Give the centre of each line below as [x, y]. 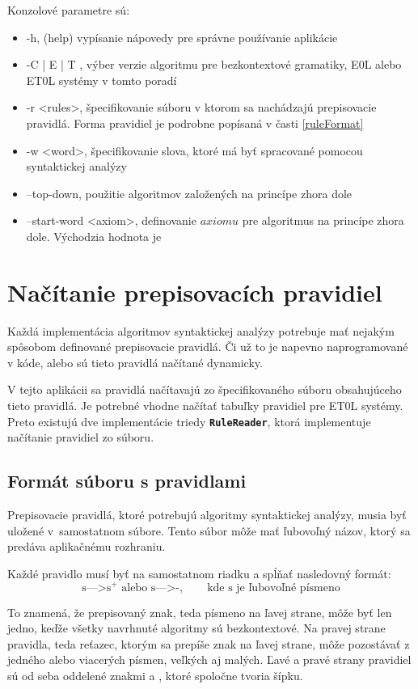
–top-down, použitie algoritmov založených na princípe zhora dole [189, 193]
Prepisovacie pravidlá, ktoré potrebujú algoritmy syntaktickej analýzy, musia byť [207, 515]
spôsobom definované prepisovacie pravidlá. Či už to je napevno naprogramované [208, 347]
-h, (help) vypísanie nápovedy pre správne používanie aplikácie [182, 37]
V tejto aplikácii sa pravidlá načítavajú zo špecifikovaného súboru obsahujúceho [205, 389]
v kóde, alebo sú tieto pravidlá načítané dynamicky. [135, 362]
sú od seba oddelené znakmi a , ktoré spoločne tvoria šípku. [155, 675]
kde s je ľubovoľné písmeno [274, 588]
